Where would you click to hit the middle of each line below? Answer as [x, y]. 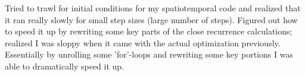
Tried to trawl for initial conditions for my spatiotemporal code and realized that [153, 8]
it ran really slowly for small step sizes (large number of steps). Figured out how [151, 19]
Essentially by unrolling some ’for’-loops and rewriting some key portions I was [149, 54]
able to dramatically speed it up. [65, 66]
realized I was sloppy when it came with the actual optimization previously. [143, 42]
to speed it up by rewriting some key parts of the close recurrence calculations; [149, 31]
